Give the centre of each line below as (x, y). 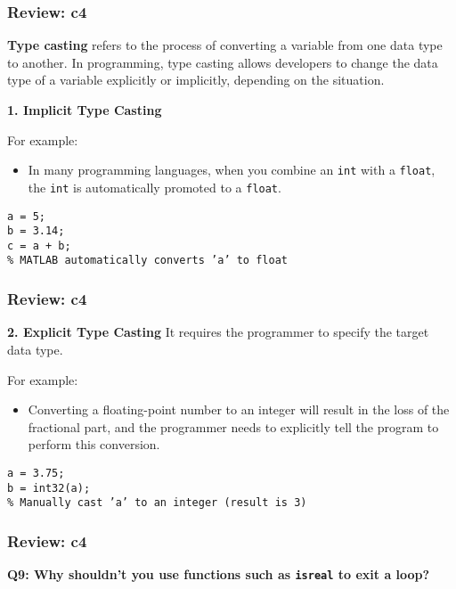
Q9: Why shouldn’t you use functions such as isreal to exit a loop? (219, 574)
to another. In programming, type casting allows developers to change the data (223, 62)
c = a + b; (39, 245)
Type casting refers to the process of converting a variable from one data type (225, 45)
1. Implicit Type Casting (85, 110)
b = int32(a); (49, 488)
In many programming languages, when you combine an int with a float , (232, 170)
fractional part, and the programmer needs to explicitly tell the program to (233, 426)
